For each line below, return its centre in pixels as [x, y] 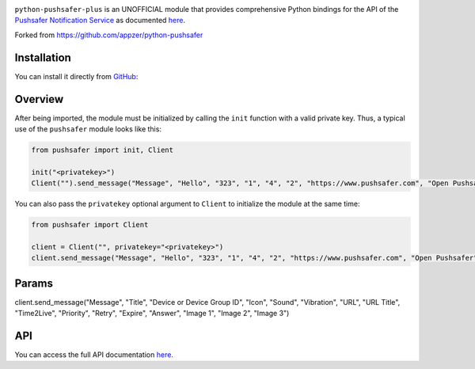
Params [34, 283]
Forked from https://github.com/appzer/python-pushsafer [109, 35]
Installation [43, 57]
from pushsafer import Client [90, 225]
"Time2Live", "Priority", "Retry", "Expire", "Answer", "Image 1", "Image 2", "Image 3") [152, 314]
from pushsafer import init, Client [103, 150]
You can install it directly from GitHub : [76, 76]
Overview [39, 99]
